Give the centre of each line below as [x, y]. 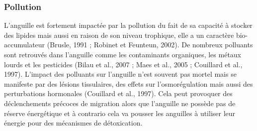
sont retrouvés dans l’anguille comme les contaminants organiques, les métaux [123, 54]
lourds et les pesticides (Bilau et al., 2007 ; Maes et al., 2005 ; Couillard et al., [123, 64]
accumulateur [25, 45]
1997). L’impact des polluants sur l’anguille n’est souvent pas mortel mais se [120, 74]
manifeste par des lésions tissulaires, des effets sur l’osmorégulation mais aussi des [128, 83]
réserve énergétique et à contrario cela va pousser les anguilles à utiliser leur [120, 113]
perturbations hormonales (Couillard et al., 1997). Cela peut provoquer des [118, 93]
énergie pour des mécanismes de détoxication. [73, 123]
